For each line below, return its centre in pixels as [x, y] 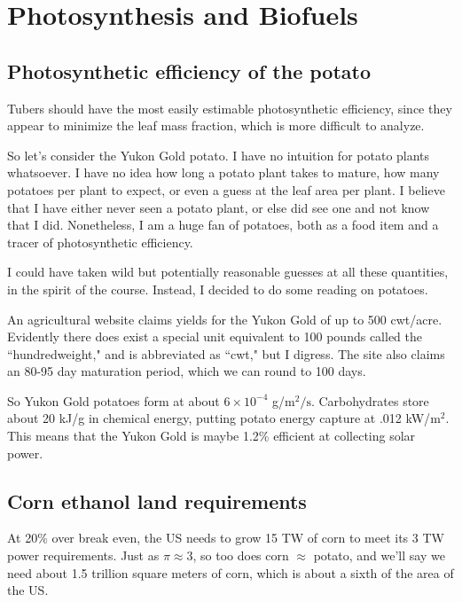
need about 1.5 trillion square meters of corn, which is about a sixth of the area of [231, 572]
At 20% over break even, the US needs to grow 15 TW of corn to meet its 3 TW [226, 538]
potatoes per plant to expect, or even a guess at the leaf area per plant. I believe [226, 189]
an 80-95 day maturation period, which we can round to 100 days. [187, 371]
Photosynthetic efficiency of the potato [189, 70]
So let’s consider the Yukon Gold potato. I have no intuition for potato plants [219, 155]
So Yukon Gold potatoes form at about [114, 400]
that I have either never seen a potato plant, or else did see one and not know [219, 207]
